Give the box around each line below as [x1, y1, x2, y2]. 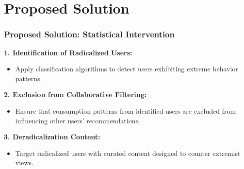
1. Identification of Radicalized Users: [4, 47, 132, 57]
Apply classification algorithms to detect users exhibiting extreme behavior [15, 64, 238, 74]
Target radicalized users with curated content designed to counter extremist [15, 148, 241, 158]
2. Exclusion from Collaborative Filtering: [4, 89, 147, 100]
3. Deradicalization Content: [4, 132, 100, 142]
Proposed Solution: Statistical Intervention [4, 28, 175, 40]
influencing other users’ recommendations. [15, 115, 140, 125]
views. [15, 157, 33, 168]
